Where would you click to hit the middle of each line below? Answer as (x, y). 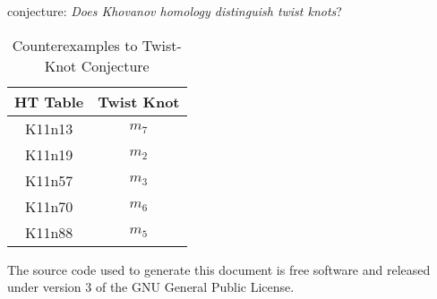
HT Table (49, 101)
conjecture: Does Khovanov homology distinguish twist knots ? (175, 11)
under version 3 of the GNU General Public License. (151, 287)
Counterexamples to (75, 45)
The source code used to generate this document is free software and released (219, 269)
